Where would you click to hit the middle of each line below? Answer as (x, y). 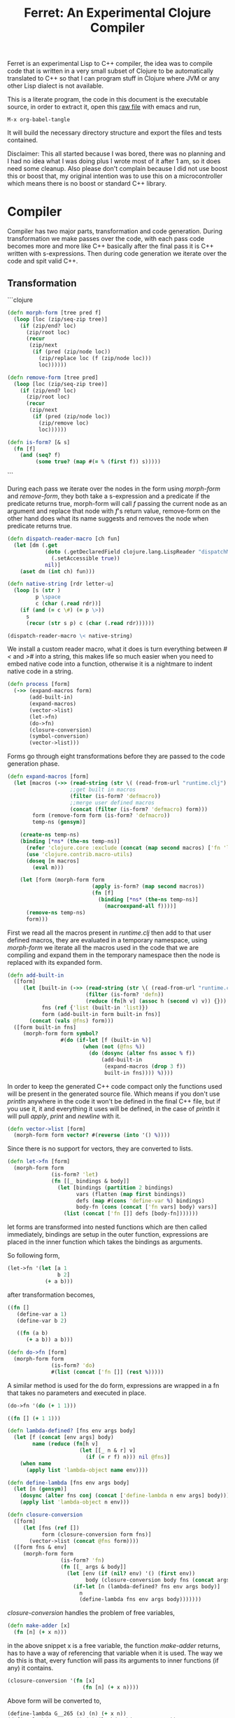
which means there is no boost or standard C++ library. (87, 184)
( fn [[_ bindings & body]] (91, 1181)
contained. (23, 140)
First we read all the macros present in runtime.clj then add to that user (109, 933)
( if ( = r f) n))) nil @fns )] (128, 1457)
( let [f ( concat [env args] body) (64, 1438)
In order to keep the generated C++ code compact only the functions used (115, 1086)
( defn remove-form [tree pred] (53, 377)
